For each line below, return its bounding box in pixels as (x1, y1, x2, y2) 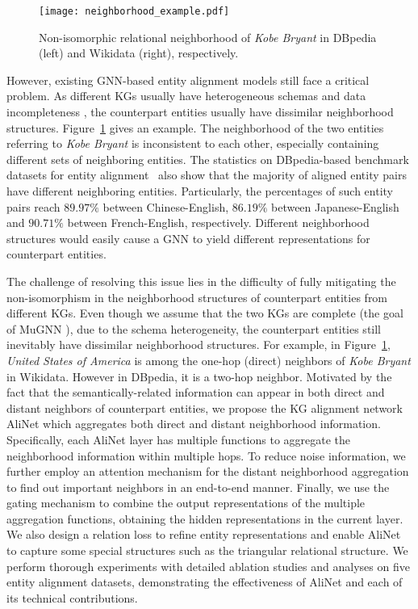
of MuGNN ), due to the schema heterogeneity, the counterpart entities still (6, 320, 382, 337)
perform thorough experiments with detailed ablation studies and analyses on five (6, 557, 410, 574)
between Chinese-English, (102, 198, 229, 215)
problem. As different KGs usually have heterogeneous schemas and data (6, 87, 366, 104)
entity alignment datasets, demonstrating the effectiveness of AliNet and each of (6, 573, 403, 590)
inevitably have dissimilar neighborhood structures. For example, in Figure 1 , (6, 336, 391, 353)
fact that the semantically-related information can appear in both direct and (6, 384, 385, 401)
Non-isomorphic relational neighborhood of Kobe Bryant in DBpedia (39, 28, 377, 45)
